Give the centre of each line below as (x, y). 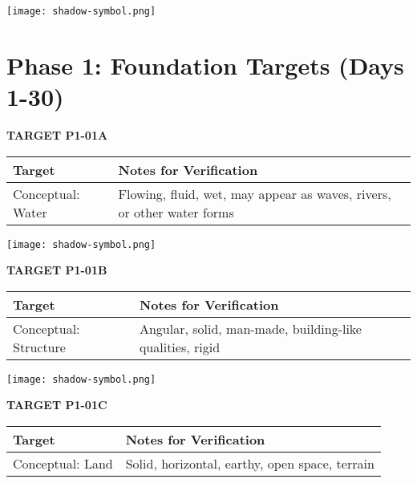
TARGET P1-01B (57, 270)
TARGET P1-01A (57, 134)
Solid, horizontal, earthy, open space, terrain (250, 464)
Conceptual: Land (63, 464)
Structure (39, 347)
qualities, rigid (180, 347)
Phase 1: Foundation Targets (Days (205, 65)
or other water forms (176, 212)
